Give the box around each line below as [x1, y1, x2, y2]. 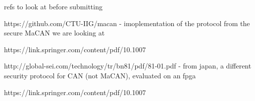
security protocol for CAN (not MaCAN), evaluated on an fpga [4, 70, 196, 80]
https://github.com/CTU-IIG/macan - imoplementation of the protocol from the [4, 18, 250, 28]
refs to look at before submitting [4, 1, 102, 11]
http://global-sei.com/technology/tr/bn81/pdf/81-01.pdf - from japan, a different [4, 61, 252, 71]
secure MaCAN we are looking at [4, 28, 105, 38]
